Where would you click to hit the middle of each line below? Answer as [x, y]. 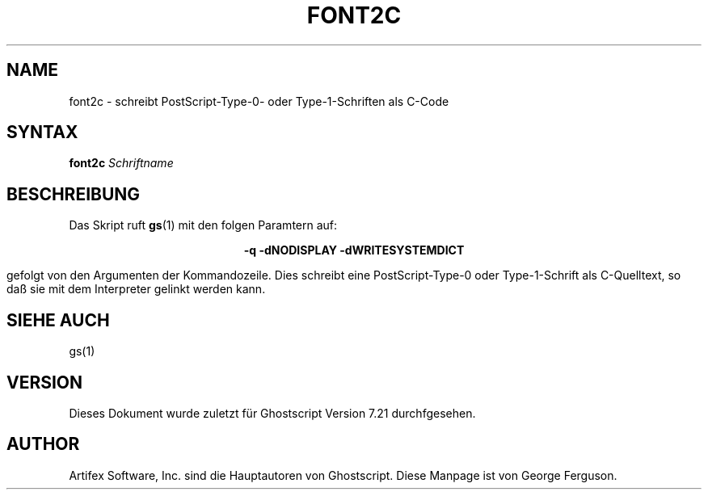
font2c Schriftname [121, 163]
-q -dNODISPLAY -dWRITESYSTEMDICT [354, 250]
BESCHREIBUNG [74, 194]
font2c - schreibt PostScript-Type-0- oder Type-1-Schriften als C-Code [259, 101]
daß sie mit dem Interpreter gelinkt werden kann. [136, 289]
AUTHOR [43, 444]
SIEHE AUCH [58, 320]
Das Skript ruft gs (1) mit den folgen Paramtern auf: [203, 225]
